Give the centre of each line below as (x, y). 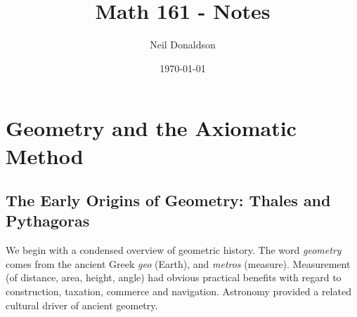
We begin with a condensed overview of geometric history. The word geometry (174, 250)
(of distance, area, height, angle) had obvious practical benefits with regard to (174, 277)
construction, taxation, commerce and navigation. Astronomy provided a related (178, 291)
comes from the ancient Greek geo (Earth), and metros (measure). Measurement (178, 263)
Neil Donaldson (183, 45)
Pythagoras (48, 221)
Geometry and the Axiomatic (151, 128)
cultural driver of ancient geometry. (82, 305)
